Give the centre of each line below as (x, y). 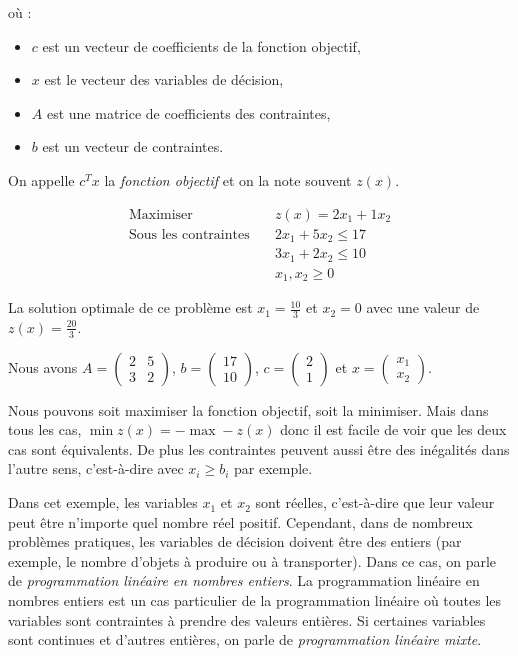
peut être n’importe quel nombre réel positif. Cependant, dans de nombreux (240, 521)
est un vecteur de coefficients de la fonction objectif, (201, 45)
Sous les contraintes (189, 234)
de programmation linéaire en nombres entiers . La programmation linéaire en (244, 580)
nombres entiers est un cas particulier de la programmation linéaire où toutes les (255, 600)
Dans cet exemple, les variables (103, 502)
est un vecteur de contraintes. (133, 146)
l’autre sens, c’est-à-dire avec (96, 468)
